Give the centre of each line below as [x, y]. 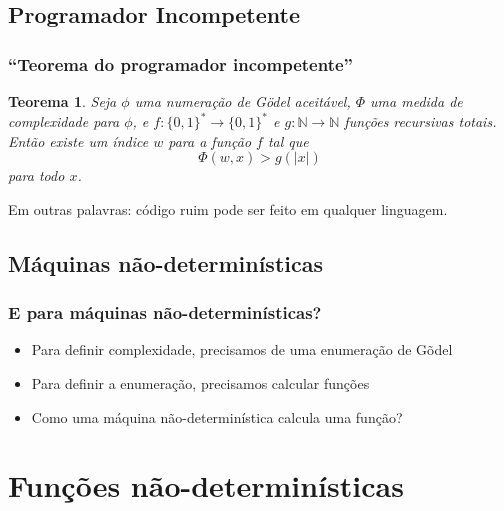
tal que [288, 140]
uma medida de [416, 101]
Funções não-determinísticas [206, 485]
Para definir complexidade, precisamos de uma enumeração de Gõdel [242, 349]
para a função [210, 140]
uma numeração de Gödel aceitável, [242, 101]
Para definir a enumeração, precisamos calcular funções [200, 383]
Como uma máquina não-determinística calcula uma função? [217, 416]
